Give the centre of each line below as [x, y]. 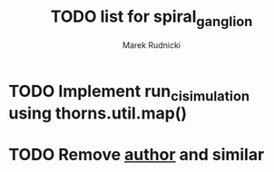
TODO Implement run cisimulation [129, 93]
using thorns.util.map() [98, 114]
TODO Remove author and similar [137, 155]
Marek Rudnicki [152, 45]
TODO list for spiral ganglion [152, 18]
